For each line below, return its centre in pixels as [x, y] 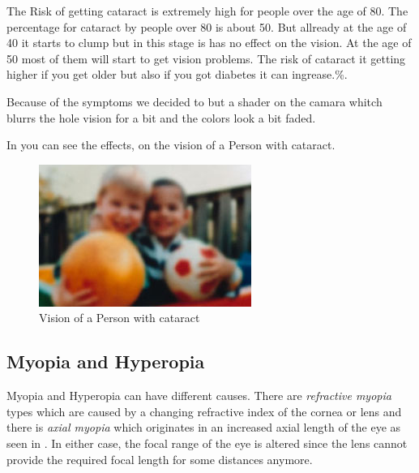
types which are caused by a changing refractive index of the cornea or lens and [204, 411]
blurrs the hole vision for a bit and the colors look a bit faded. [161, 117]
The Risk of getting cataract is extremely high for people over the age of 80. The [207, 11]
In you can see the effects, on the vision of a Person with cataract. [171, 145]
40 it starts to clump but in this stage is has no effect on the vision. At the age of [209, 43]
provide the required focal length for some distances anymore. [160, 459]
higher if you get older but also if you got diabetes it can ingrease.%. [177, 74]
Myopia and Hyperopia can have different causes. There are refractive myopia [199, 396]
